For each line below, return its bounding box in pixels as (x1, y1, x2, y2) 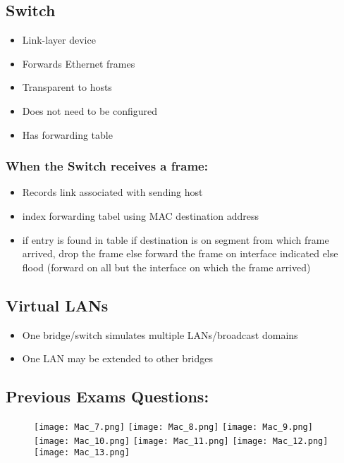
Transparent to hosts (22, 80, 112, 94)
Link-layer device (22, 32, 96, 47)
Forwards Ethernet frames (22, 56, 135, 70)
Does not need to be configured (22, 103, 158, 118)
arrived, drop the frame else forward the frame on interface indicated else (22, 246, 338, 261)
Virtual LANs (6, 294, 109, 316)
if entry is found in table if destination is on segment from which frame (22, 232, 329, 247)
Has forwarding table (22, 127, 113, 142)
